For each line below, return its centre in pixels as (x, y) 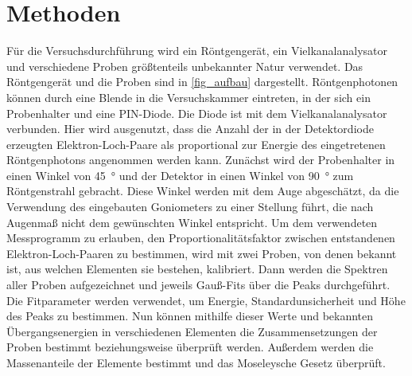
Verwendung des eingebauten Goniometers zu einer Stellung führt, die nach (190, 207)
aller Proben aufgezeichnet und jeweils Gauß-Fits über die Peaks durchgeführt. (198, 285)
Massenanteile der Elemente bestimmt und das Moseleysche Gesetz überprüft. (196, 362)
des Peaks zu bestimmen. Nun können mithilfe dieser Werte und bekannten (190, 316)
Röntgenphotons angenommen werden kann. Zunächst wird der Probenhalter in (201, 160)
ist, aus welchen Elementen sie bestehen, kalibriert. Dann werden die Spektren (197, 269)
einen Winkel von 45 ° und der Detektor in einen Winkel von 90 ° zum (180, 175)
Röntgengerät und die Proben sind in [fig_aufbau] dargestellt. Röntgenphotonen (202, 82)
